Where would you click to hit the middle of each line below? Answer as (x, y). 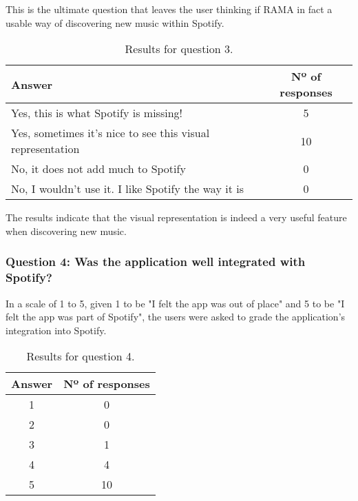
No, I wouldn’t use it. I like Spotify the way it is (127, 189)
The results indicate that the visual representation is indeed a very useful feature (176, 217)
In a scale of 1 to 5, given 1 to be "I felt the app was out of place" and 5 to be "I (175, 303)
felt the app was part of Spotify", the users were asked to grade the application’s (176, 317)
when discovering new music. (66, 231)
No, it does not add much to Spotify (98, 169)
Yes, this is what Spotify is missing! (97, 113)
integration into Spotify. (56, 330)
